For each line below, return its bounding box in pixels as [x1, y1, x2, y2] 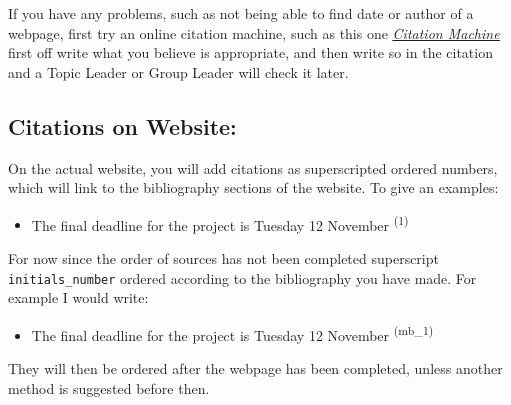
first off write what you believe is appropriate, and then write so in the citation [8, 42, 493, 63]
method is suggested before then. [8, 377, 210, 398]
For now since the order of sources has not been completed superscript [8, 248, 439, 269]
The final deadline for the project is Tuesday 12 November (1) [31, 211, 409, 235]
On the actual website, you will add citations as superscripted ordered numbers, [8, 157, 498, 178]
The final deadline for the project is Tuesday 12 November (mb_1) [31, 321, 434, 345]
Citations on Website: [8, 110, 237, 141]
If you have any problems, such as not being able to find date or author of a [8, 3, 474, 23]
